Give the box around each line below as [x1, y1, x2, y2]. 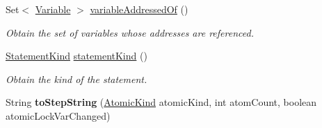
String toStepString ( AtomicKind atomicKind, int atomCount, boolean [6, 95, 317, 109]
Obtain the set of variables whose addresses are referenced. [6, 25, 254, 39]
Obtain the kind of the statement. [6, 71, 147, 86]
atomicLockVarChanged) [6, 108, 111, 122]
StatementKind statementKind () [6, 48, 147, 63]
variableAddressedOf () [90, 2, 188, 16]
